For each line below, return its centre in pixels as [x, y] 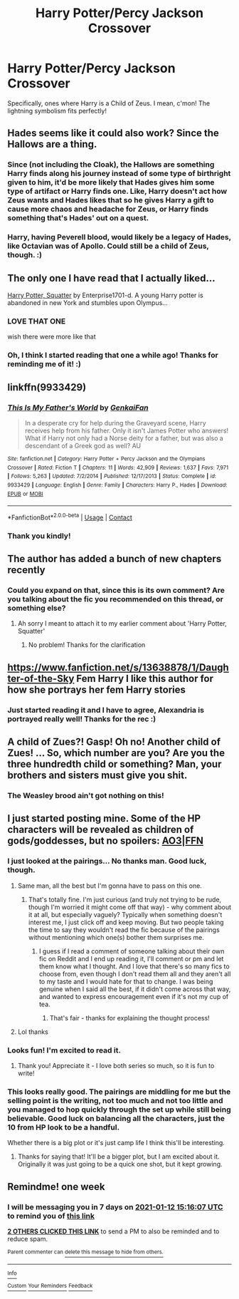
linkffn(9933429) [47, 387]
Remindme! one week [56, 1187]
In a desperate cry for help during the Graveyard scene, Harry [115, 423]
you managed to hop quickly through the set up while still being [119, 1109]
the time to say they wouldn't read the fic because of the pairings [124, 930]
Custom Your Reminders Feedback [50, 1286]
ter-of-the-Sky [41, 678]
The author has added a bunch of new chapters [115, 559]
